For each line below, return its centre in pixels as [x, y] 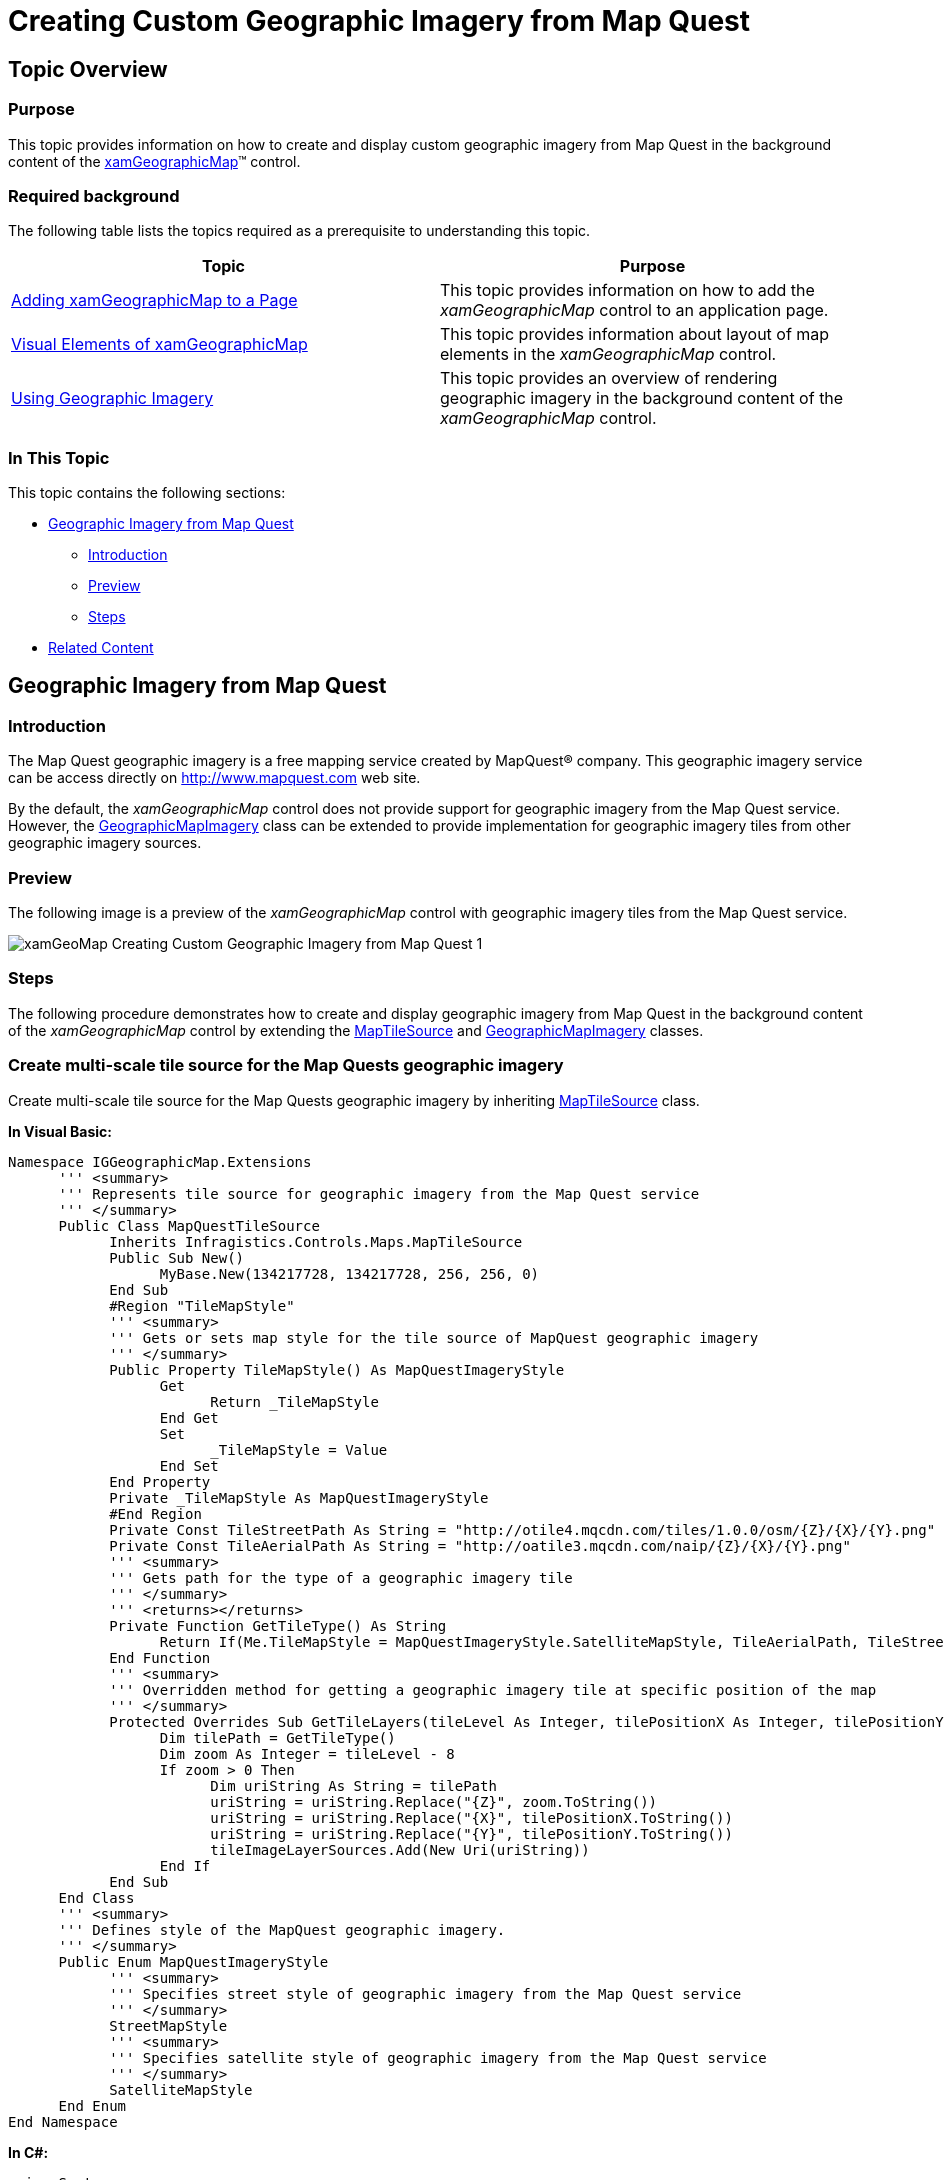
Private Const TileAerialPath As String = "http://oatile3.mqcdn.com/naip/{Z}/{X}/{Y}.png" [480, 1545]
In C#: [28, 2152]
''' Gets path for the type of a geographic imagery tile [341, 1577]
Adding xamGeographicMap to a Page [154, 300]
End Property [160, 1481]
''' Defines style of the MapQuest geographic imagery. [282, 1929]
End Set [189, 1465]
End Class [96, 1897]
